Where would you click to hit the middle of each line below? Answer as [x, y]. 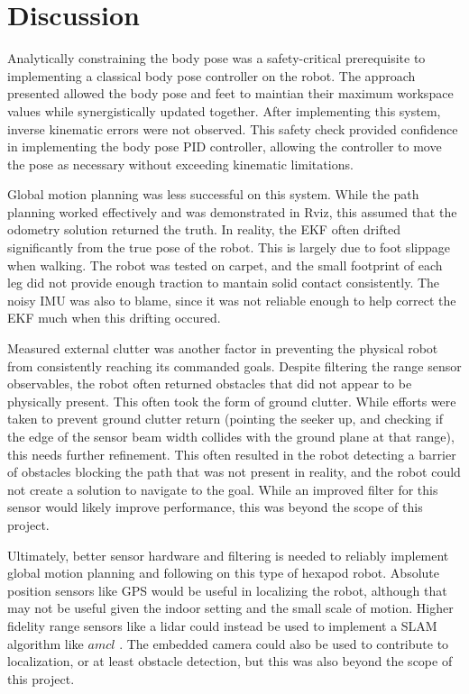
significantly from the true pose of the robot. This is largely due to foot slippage [229, 247]
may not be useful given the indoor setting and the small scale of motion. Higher [230, 608]
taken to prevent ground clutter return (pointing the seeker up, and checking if [225, 419]
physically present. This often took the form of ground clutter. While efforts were [232, 401]
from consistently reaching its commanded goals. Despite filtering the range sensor [234, 365]
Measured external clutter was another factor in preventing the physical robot [223, 348]
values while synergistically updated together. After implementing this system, [224, 110]
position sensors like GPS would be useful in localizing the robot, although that [227, 590]
